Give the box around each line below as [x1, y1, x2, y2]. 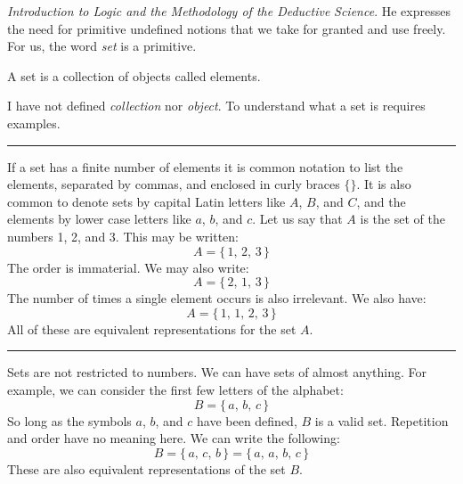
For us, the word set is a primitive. [7, 37, 197, 55]
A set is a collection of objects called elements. [7, 66, 261, 85]
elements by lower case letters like [7, 209, 191, 228]
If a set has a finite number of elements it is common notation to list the [7, 157, 403, 176]
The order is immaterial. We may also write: [7, 258, 249, 276]
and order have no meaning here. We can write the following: [7, 429, 340, 447]
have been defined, [197, 411, 297, 430]
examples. [7, 113, 61, 132]
